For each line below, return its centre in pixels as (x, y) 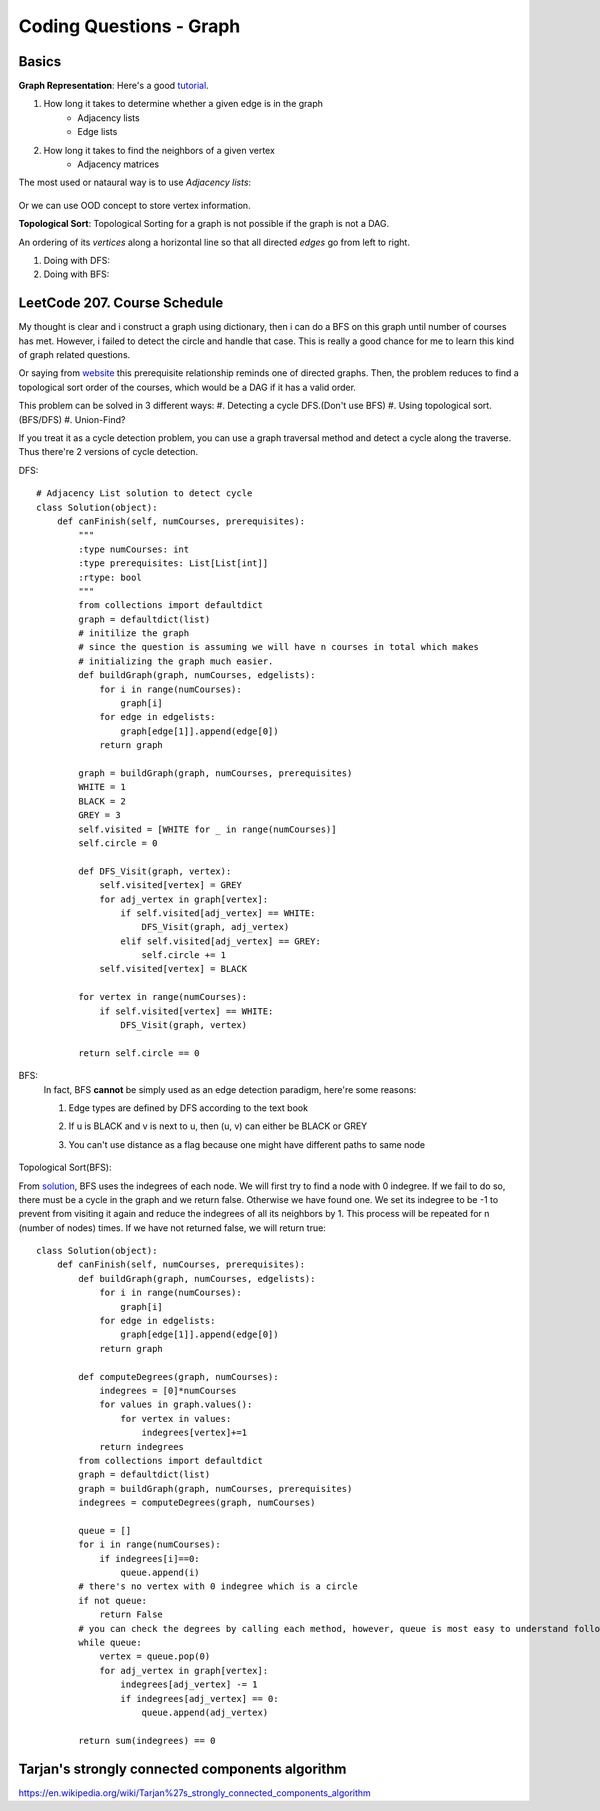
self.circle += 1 (184, 955)
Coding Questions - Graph (129, 26)
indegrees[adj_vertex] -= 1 (189, 1684)
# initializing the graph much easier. (176, 661)
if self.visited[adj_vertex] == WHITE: (218, 913)
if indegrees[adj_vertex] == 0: (199, 1698)
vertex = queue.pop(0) (155, 1656)
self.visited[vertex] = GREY (170, 885)
